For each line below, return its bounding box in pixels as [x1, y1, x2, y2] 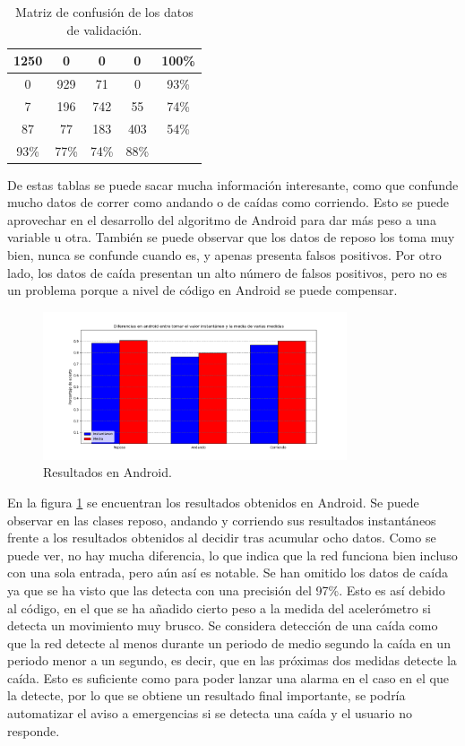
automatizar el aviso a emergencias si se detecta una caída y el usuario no [7, 704, 412, 723]
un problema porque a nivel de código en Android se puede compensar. [7, 281, 398, 299]
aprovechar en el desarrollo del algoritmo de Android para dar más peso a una [7, 210, 436, 229]
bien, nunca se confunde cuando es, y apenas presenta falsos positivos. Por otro [7, 246, 442, 265]
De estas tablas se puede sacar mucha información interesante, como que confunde [7, 175, 459, 194]
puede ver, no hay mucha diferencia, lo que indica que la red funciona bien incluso [7, 545, 458, 564]
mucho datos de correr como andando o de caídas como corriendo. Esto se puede [7, 193, 449, 212]
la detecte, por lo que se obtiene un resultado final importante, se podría [7, 686, 406, 705]
